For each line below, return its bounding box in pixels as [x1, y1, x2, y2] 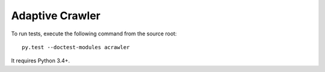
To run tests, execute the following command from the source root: [11, 30, 177, 37]
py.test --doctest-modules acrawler [22, 44, 130, 50]
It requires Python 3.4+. [11, 57, 70, 64]
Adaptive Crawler [11, 9, 101, 22]
